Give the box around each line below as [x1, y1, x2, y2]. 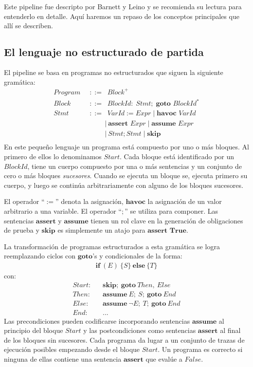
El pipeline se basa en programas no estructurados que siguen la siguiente [4, 67, 223, 77]
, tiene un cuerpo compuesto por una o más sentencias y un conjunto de [27, 161, 242, 171]
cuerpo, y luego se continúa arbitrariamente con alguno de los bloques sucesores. [4, 180, 243, 190]
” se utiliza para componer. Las [125, 205, 218, 216]
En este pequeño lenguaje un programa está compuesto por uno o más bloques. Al [4, 142, 249, 152]
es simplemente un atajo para [57, 225, 145, 235]
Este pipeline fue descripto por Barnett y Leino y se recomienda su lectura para [4, 1, 242, 11]
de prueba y [4, 225, 39, 235]
